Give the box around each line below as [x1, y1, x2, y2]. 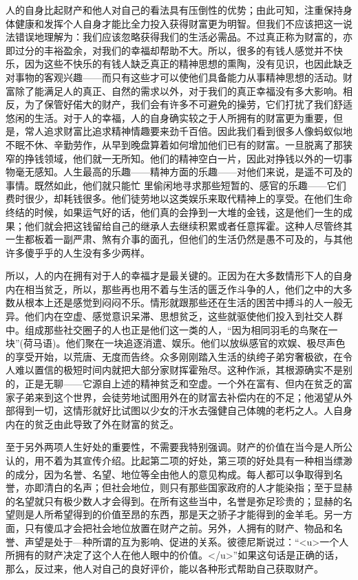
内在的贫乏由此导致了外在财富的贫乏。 [6, 416, 179, 431]
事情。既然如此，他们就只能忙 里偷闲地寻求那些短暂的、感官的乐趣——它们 [6, 178, 346, 192]
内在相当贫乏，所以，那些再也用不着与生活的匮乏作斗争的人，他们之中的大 [6, 281, 343, 296]
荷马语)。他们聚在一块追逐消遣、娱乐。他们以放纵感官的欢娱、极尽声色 [23, 336, 346, 350]
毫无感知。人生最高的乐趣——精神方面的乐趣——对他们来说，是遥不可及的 [14, 164, 352, 179]
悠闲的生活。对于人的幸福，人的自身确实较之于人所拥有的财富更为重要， [6, 110, 333, 125]
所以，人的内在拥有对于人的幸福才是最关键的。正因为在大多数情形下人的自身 [6, 268, 352, 283]
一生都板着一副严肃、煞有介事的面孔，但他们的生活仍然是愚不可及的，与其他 [6, 232, 352, 246]
